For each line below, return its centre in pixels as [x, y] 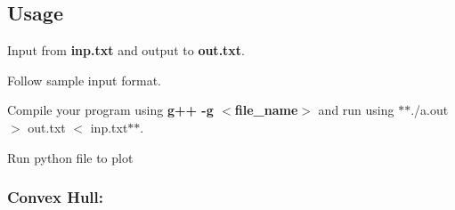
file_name [266, 110]
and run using [356, 110]
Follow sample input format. [84, 80]
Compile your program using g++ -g [110, 110]
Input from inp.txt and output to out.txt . [126, 50]
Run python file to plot [70, 157]
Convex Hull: [55, 197]
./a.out [430, 110]
